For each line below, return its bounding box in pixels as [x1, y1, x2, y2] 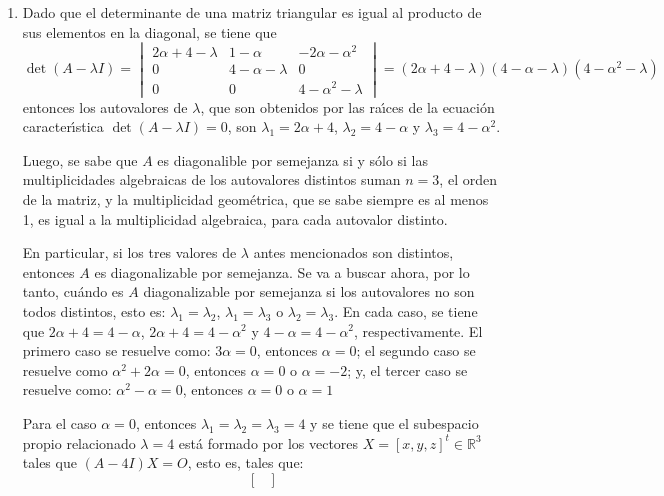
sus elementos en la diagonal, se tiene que [22, 21, 277, 42]
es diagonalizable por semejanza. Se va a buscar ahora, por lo [94, 261, 470, 282]
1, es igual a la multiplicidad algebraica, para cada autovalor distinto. [22, 208, 448, 229]
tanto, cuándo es [22, 281, 124, 302]
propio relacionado [22, 432, 136, 453]
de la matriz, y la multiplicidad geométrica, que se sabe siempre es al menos [22, 188, 489, 209]
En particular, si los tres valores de [22, 242, 237, 263]
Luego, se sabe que [22, 149, 138, 170]
